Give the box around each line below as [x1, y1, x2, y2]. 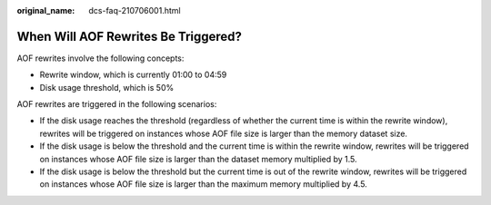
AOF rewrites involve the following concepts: [16, 53, 185, 63]
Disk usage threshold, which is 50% [39, 82, 175, 93]
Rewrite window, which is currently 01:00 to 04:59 [39, 69, 227, 81]
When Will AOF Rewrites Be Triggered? [16, 28, 243, 44]
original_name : [16, 5, 75, 15]
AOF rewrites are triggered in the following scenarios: [16, 99, 217, 110]
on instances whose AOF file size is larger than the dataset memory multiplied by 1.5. [39, 153, 358, 164]
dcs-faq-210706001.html [88, 5, 181, 15]
